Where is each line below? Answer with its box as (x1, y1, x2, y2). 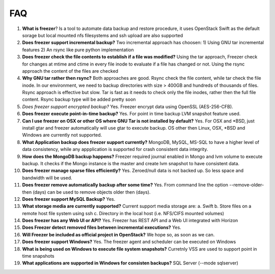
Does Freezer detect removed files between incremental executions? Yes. (22, 224, 182, 231)
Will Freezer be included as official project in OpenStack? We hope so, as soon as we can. (22, 231, 215, 237)
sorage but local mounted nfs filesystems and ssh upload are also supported (22, 32, 183, 38)
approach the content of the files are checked (22, 68, 119, 74)
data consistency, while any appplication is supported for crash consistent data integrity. (22, 146, 208, 153)
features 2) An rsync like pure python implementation (22, 46, 134, 53)
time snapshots (22, 253, 54, 259)
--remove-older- (229, 182, 264, 188)
